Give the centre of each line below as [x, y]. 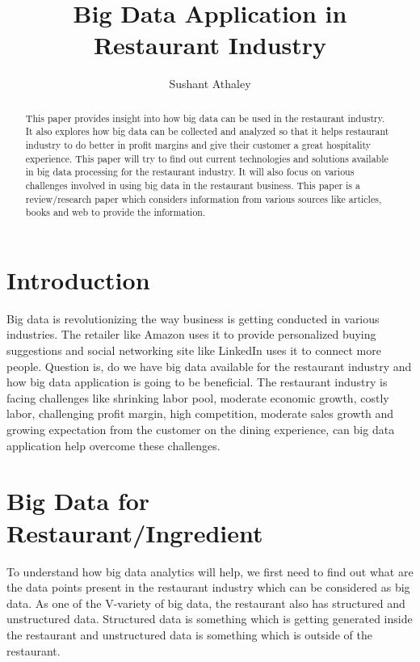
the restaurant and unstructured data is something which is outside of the [189, 634]
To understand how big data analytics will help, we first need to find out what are [210, 571]
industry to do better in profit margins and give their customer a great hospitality [198, 145]
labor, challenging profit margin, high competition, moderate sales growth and [200, 413]
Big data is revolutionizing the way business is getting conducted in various [193, 318]
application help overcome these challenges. [113, 445]
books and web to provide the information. [115, 212]
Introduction [78, 279]
